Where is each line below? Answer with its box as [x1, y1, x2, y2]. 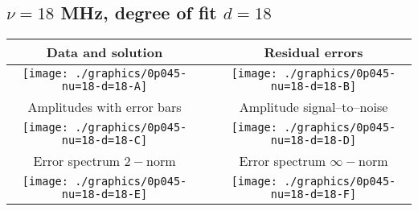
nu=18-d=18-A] [61, 80, 148, 93]
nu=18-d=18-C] [61, 134, 148, 147]
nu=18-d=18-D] [270, 134, 357, 147]
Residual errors [264, 43, 363, 62]
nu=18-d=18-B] [270, 80, 357, 93]
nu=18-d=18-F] [270, 188, 357, 201]
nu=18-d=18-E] [61, 188, 148, 201]
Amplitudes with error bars [27, 97, 182, 117]
